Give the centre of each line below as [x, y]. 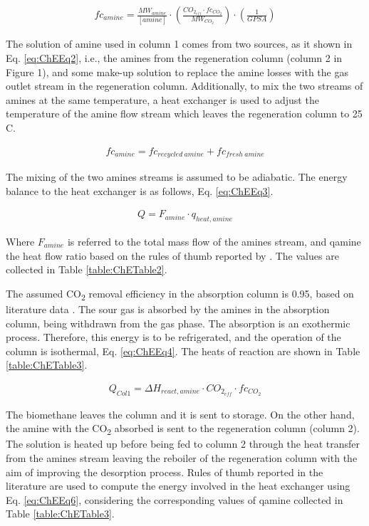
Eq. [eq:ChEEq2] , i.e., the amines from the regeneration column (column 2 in [174, 57]
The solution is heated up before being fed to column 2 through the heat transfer [183, 444]
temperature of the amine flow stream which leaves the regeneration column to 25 [184, 114]
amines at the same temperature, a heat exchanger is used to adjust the [162, 99]
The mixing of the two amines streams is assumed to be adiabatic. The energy [177, 176]
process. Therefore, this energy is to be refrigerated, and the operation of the [173, 337]
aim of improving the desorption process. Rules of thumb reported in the [165, 472]
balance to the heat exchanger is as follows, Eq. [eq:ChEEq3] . [140, 190]
